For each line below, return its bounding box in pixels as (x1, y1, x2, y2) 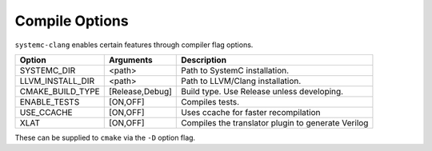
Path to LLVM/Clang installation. (181, 75, 302, 86)
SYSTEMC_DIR (19, 65, 76, 76)
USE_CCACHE (19, 106, 73, 117)
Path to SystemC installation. (181, 65, 290, 76)
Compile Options (14, 12, 129, 30)
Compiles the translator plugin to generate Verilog (181, 117, 369, 128)
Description (181, 54, 227, 66)
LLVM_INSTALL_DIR (19, 75, 95, 86)
